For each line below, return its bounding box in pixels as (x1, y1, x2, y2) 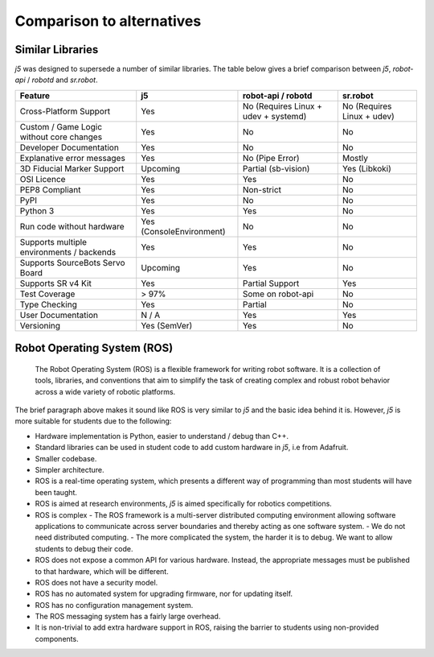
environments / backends (19, 246, 117, 258)
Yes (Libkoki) (342, 163, 391, 174)
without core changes (19, 131, 103, 143)
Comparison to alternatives (14, 12, 202, 30)
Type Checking (19, 299, 78, 310)
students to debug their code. (35, 543, 133, 553)
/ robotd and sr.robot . (27, 75, 98, 85)
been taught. (35, 487, 78, 497)
